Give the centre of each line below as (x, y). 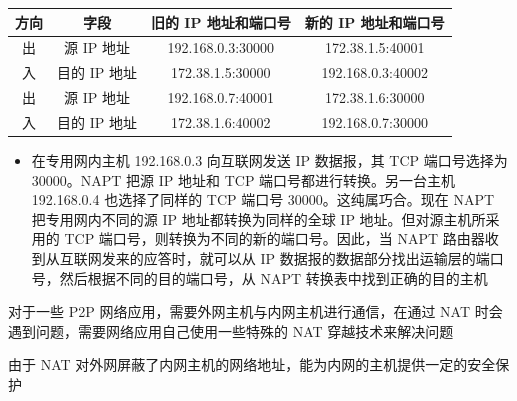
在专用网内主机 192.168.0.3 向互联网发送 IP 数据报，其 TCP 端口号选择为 (269, 159)
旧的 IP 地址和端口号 (220, 21)
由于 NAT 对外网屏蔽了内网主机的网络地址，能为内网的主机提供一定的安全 (252, 364)
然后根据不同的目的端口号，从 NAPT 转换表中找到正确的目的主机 (273, 277)
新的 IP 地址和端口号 (374, 21)
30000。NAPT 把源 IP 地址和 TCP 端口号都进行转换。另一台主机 (243, 179)
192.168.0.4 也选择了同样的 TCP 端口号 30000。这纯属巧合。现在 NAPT (263, 199)
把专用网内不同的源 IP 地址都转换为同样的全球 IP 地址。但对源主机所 (258, 218)
